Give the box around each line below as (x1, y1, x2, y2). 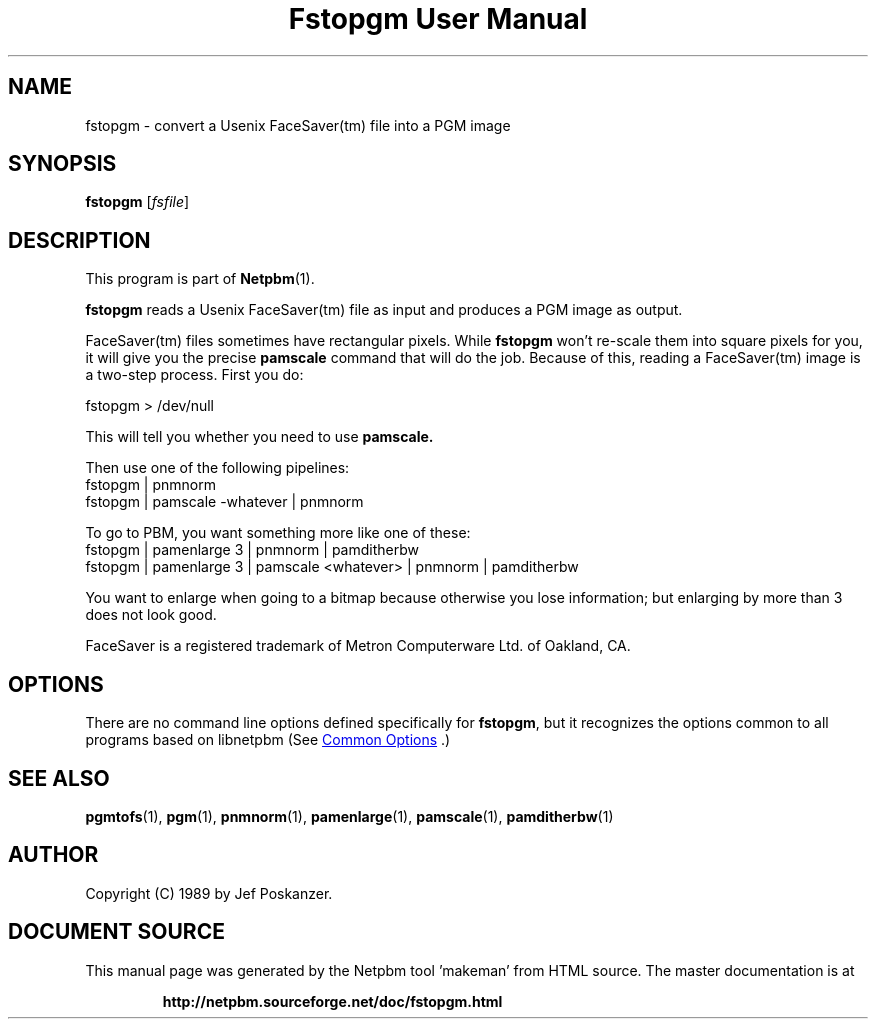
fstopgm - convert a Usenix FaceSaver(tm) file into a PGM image (85, 116, 511, 134)
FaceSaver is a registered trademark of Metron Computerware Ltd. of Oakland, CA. (85, 637, 631, 655)
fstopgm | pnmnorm (85, 476, 216, 494)
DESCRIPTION (8, 227, 151, 253)
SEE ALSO (8, 765, 110, 791)
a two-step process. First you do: (85, 366, 304, 384)
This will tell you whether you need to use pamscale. (85, 428, 434, 446)
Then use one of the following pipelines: (85, 459, 350, 477)
